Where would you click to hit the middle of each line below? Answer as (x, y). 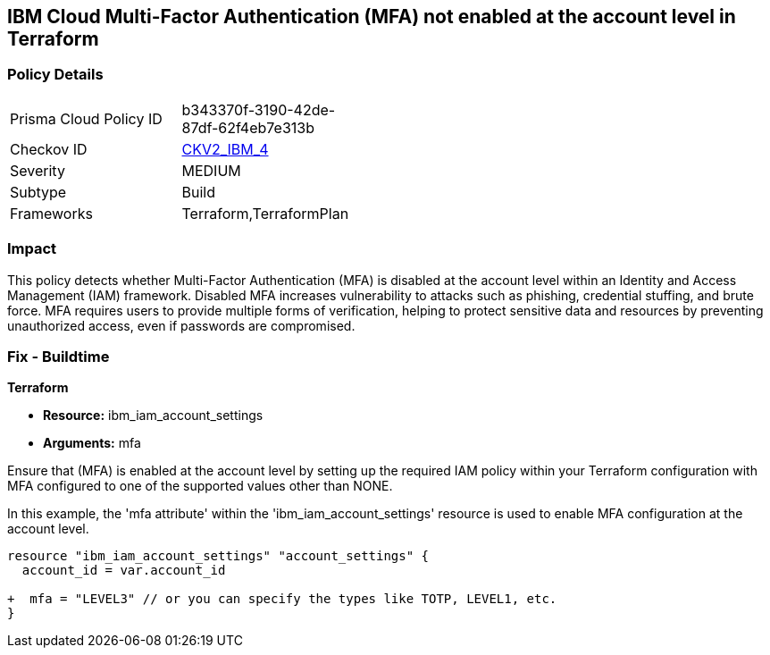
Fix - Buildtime (59, 356)
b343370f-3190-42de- (259, 109)
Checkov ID (49, 149)
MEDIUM (211, 170)
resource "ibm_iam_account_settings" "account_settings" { (218, 556)
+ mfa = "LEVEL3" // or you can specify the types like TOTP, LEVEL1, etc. (282, 599)
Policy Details (55, 75)
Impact (32, 249)
